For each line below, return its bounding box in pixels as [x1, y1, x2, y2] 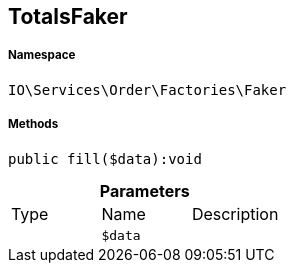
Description [191, 203, 279, 224]
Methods [8, 117, 59, 132]
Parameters [99, 180, 190, 201]
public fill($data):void [8, 150, 202, 167]
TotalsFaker [8, 4, 128, 29]
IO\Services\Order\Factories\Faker [8, 81, 287, 98]
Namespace [8, 48, 76, 63]
